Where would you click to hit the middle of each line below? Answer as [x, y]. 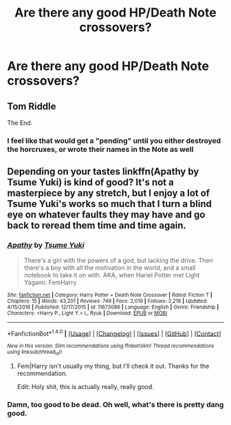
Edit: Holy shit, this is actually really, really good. [86, 386]
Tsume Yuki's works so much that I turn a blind [109, 204]
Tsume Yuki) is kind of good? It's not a [90, 182]
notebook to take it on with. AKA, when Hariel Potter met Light [112, 275]
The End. [20, 123]
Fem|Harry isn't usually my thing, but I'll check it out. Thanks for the [113, 366]
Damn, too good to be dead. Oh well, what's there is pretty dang [115, 404]
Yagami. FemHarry [50, 282]
